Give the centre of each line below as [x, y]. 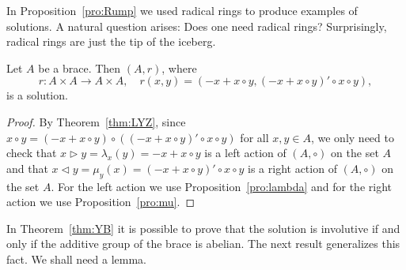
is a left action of [245, 153]
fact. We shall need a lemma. [77, 259]
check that [32, 153]
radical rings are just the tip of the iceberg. [111, 41]
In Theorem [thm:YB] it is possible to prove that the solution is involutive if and [203, 228]
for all [254, 137]
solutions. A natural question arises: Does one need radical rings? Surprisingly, [197, 26]
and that [27, 168]
